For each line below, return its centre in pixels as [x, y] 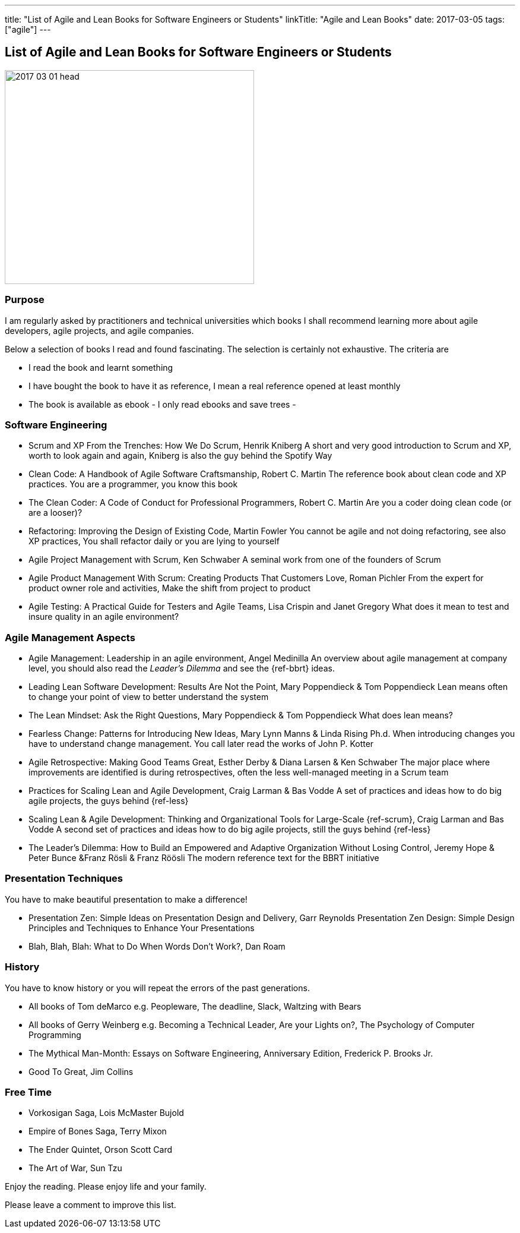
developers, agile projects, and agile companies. [99, 330]
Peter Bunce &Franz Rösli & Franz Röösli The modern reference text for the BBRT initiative [204, 858]
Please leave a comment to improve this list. [91, 1205]
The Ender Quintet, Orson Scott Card [100, 1150]
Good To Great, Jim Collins [81, 1071]
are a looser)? [56, 513]
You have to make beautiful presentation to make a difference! [126, 899]
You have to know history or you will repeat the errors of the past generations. [157, 988]
